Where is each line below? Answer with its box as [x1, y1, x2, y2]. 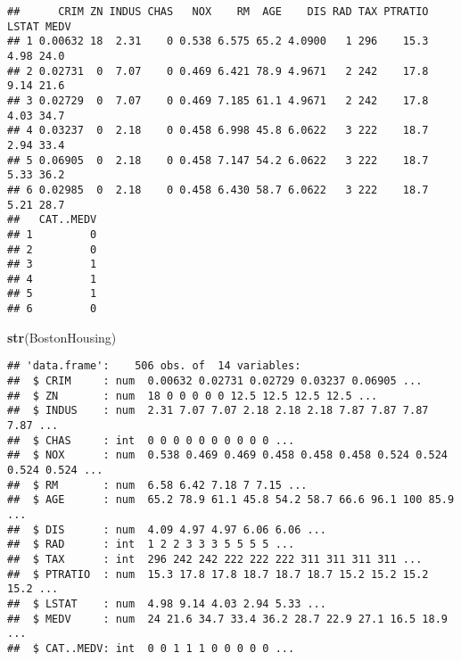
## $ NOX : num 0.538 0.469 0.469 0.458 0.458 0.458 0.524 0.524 [7, 449, 448, 462]
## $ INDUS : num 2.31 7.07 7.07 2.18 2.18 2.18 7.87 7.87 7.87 [7, 404, 429, 417]
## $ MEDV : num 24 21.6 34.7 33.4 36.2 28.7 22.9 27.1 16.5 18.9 [7, 612, 448, 625]
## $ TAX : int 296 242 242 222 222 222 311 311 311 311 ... [7, 552, 423, 566]
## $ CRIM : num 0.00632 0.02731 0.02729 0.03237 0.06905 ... [7, 375, 423, 388]
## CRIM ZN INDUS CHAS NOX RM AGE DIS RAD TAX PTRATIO [7, 5, 429, 18]
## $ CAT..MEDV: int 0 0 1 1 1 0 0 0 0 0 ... [7, 641, 295, 655]
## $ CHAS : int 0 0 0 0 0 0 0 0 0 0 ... [7, 434, 295, 447]
